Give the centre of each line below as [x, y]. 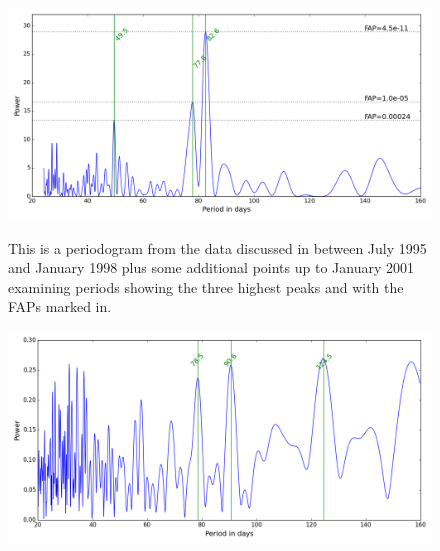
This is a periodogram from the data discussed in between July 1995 [217, 247]
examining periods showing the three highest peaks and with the [206, 286]
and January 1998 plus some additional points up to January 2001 [211, 267]
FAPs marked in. [60, 306]
